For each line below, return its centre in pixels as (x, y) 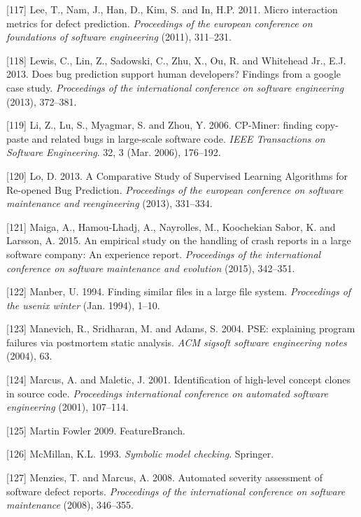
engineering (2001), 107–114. (68, 407)
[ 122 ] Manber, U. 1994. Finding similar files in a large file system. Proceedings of (179, 291)
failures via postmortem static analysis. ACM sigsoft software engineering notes (177, 342)
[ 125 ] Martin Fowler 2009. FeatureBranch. (96, 430)
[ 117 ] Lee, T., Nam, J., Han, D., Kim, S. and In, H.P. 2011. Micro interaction (172, 9)
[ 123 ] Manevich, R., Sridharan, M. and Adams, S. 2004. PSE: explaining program (181, 328)
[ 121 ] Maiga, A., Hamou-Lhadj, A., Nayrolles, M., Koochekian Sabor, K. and (171, 226)
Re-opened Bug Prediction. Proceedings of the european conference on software (175, 189)
